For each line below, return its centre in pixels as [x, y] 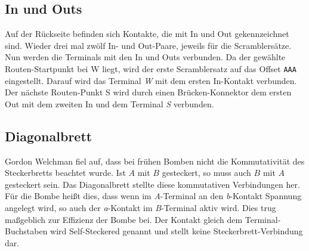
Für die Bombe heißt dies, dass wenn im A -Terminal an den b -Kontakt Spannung [153, 196]
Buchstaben [26, 231]
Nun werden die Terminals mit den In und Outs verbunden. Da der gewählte [145, 57]
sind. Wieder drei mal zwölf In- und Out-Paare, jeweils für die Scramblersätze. [148, 45]
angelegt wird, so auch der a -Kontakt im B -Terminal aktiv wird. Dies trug [140, 207]
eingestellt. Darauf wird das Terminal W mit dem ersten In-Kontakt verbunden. [151, 80]
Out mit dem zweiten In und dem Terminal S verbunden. [109, 103]
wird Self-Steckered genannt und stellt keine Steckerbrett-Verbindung [177, 231]
